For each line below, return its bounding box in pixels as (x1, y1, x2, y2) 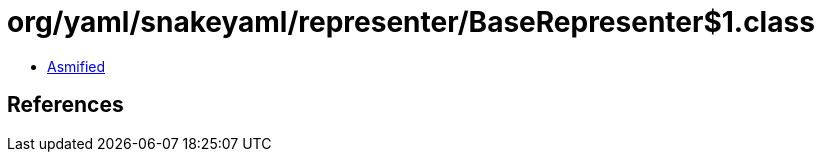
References (7, 92, 124, 118)
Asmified (47, 57, 106, 75)
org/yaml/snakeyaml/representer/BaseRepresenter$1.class (7, 5, 815, 39)
